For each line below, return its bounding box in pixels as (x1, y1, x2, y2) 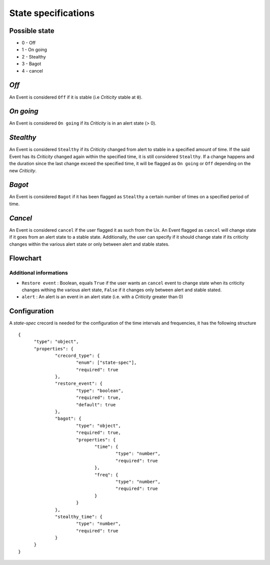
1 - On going (21, 47, 47, 53)
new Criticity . (9, 168, 37, 174)
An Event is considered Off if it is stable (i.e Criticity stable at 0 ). (9, 94, 142, 100)
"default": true (75, 402, 116, 407)
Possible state (9, 27, 54, 35)
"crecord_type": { (55, 353, 100, 358)
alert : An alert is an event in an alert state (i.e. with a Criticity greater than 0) (21, 294, 183, 300)
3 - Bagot (21, 61, 41, 67)
